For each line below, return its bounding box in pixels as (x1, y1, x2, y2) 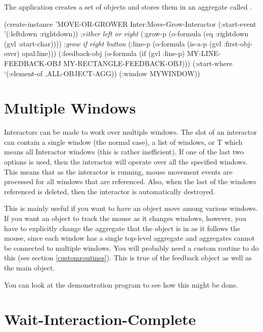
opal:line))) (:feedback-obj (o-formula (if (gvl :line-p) (22, 48, 185, 59)
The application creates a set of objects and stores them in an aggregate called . (4, 2, 252, 12)
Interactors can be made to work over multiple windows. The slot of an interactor (4, 127, 257, 137)
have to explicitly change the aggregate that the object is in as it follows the (4, 223, 240, 233)
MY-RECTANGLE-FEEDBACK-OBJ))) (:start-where (63, 58, 233, 68)
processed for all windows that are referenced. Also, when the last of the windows (4, 176, 256, 187)
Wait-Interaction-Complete (4, 309, 196, 329)
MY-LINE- (187, 48, 221, 59)
